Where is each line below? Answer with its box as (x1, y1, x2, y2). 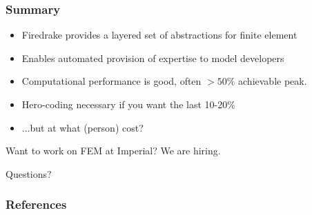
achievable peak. (238, 74, 307, 88)
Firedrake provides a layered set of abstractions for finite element (21, 28, 298, 42)
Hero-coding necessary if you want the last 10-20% (21, 97, 235, 111)
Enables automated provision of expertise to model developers (21, 50, 284, 65)
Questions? (6, 166, 52, 181)
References (6, 196, 67, 213)
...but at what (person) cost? (21, 120, 144, 134)
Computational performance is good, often (21, 74, 202, 88)
